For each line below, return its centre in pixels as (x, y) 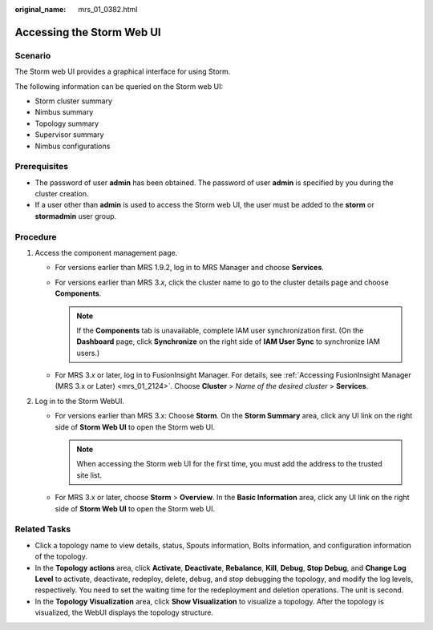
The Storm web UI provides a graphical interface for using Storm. (123, 71)
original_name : (40, 9)
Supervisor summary (69, 135)
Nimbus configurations (73, 146)
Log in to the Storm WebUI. (79, 401)
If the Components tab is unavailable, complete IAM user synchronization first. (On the (220, 330)
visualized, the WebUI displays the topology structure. (124, 612)
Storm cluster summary (73, 101)
